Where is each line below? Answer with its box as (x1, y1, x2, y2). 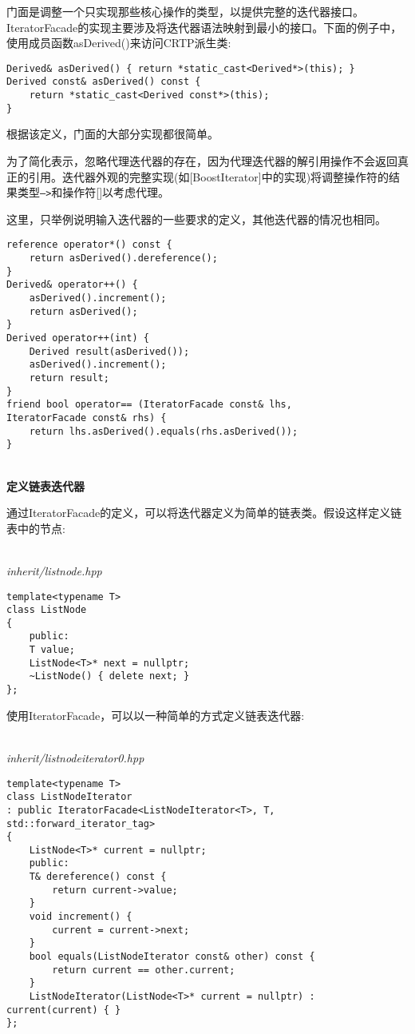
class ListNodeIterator (6, 791, 132, 803)
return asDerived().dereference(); (29, 253, 218, 264)
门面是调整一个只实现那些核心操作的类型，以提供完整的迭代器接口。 (6, 3, 364, 19)
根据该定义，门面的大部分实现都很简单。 (6, 125, 219, 142)
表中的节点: (6, 519, 65, 536)
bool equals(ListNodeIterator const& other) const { (29, 951, 315, 963)
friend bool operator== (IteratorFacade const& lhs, (6, 399, 292, 411)
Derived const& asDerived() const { (6, 76, 201, 88)
